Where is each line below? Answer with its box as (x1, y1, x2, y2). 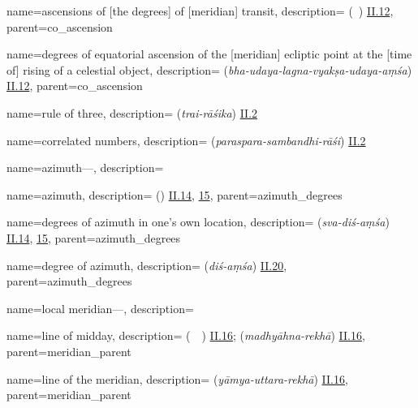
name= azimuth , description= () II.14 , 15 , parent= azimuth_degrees (6, 186, 343, 203)
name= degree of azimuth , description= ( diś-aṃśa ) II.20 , (6, 256, 287, 273)
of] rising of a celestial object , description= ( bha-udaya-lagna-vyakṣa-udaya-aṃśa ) (6, 61, 412, 78)
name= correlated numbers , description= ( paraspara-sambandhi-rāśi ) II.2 (6, 131, 366, 148)
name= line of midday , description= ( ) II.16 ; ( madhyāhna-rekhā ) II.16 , (6, 327, 365, 344)
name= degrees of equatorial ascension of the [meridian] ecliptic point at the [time (6, 45, 412, 62)
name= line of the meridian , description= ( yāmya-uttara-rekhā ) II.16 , (6, 370, 348, 387)
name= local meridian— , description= (6, 299, 194, 316)
